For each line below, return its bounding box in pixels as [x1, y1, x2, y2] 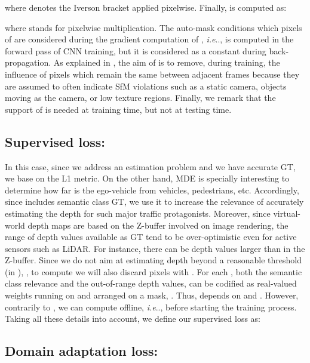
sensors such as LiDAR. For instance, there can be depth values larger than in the [5, 242, 305, 254]
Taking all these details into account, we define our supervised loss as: [5, 312, 260, 325]
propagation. [5, 56, 51, 69]
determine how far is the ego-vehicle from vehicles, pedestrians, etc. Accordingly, [5, 183, 299, 196]
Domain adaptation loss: [5, 342, 158, 360]
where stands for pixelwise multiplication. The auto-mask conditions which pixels [5, 21, 302, 33]
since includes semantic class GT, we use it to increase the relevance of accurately [5, 195, 304, 208]
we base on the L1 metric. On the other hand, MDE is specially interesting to [5, 172, 290, 184]
